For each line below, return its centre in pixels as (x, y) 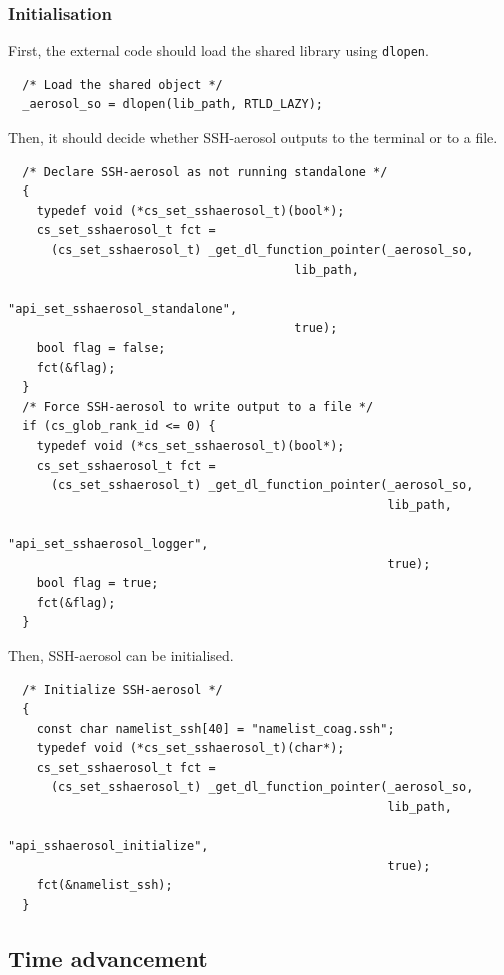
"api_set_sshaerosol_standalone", (123, 308)
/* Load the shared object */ (122, 84)
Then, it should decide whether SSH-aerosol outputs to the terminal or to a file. (253, 137)
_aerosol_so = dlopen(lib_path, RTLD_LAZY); (172, 104)
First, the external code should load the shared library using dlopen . (218, 50)
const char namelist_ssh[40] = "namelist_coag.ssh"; (215, 728)
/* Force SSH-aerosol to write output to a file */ (198, 406)
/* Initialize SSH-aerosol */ (122, 689)
